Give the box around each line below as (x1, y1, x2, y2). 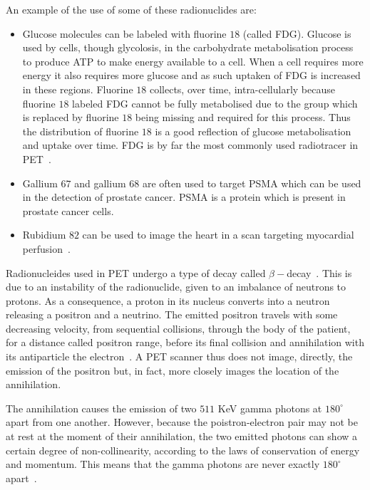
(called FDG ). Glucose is (242, 26, 351, 41)
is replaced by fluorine (22, 110, 119, 125)
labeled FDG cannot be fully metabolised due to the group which (72, 95, 358, 110)
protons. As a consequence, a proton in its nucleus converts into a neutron (6, 293, 330, 308)
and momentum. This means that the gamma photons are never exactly (6, 457, 320, 471)
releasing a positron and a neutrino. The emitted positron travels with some (6, 307, 338, 322)
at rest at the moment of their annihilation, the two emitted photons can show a (6, 429, 358, 444)
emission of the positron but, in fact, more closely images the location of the (6, 363, 339, 377)
